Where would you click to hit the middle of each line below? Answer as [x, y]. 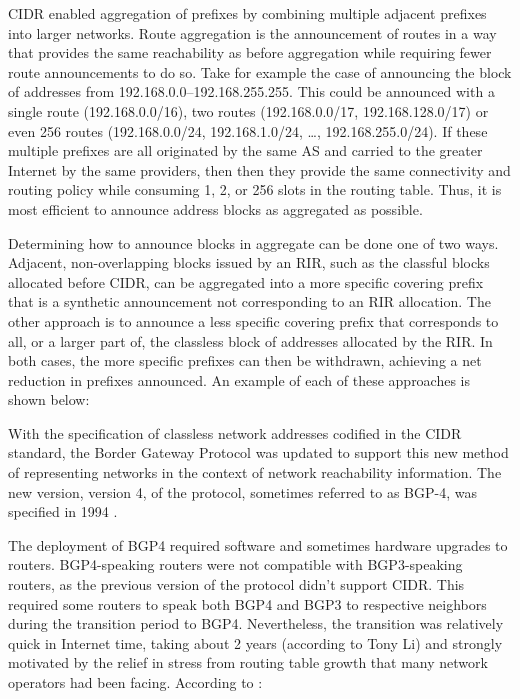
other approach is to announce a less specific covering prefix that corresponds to [253, 320]
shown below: [49, 399]
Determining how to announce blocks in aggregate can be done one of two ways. [253, 242]
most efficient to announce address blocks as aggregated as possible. [215, 208]
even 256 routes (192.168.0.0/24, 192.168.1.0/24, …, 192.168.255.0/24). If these [248, 130]
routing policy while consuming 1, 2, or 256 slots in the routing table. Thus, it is [255, 189]
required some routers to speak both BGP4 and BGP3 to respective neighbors [247, 603]
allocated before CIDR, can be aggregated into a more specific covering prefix [246, 281]
